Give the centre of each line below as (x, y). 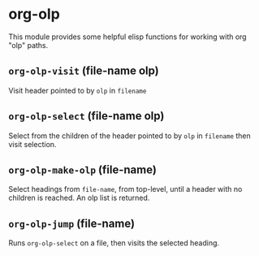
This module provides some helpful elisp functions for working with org (127, 37)
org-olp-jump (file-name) (72, 223)
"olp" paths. (28, 45)
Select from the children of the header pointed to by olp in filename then (130, 136)
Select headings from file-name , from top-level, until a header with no (125, 189)
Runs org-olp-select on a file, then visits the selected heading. (114, 243)
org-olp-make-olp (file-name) (82, 169)
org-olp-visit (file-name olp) (84, 71)
